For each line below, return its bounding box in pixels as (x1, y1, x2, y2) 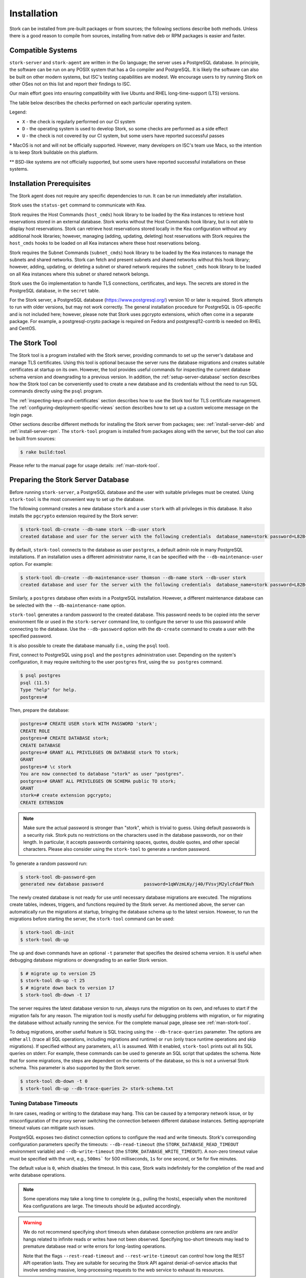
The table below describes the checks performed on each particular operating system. (9, 100, 192, 106)
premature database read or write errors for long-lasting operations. (23, 1243, 166, 1249)
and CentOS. (9, 325, 37, 332)
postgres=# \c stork (20, 764, 71, 769)
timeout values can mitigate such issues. (9, 1125, 95, 1131)
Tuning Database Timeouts (9, 1100, 78, 1107)
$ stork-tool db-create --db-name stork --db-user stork (20, 527, 166, 532)
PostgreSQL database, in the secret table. (9, 287, 100, 293)
